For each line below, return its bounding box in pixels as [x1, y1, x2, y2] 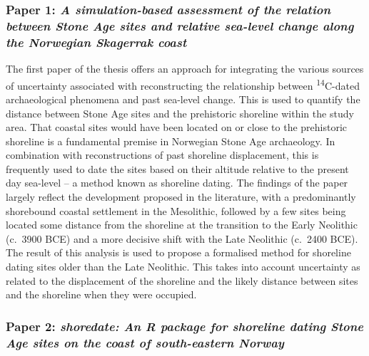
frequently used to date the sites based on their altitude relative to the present [6, 161, 349, 176]
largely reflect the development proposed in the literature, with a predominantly [6, 189, 356, 204]
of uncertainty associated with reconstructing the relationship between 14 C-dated [6, 75, 360, 93]
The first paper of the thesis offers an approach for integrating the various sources [6, 61, 364, 76]
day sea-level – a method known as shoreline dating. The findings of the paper [6, 175, 348, 190]
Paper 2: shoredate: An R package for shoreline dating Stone [6, 317, 364, 335]
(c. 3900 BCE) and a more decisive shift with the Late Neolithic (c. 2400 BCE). [6, 231, 358, 246]
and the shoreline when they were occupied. [6, 287, 197, 302]
